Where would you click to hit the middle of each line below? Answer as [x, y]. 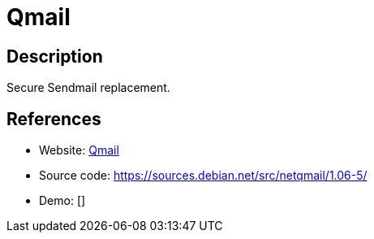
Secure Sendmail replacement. [88, 88]
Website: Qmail [79, 150]
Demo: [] [62, 201]
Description [55, 56]
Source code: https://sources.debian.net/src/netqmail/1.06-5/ [203, 176]
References [54, 119]
